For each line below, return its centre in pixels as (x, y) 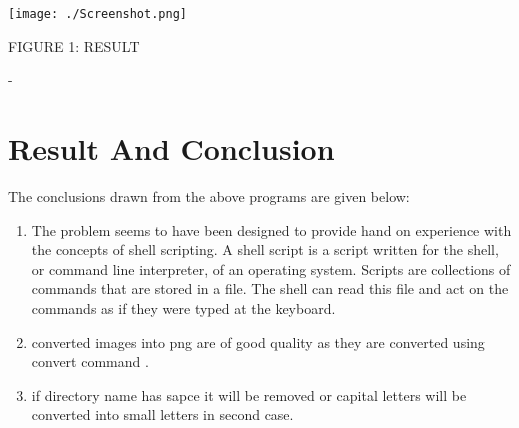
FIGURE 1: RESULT (74, 45)
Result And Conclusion (171, 148)
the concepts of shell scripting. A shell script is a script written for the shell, (265, 249)
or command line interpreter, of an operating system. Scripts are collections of (271, 268)
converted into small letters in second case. (162, 414)
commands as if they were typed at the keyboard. (183, 307)
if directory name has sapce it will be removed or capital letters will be (249, 394)
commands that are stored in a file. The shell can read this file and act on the (270, 288)
